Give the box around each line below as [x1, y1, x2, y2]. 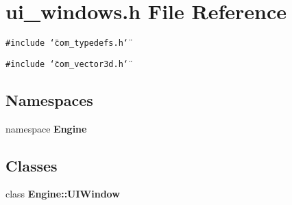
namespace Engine [5, 121, 87, 135]
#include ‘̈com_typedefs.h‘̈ [5, 38, 128, 49]
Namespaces [5, 89, 93, 110]
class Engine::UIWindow [5, 187, 120, 201]
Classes [5, 154, 58, 176]
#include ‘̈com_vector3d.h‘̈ [5, 59, 128, 69]
